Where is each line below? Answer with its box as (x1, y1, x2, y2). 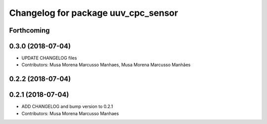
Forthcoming (9, 26, 50, 35)
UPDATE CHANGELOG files (21, 55, 77, 61)
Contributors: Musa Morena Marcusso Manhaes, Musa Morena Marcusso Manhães (21, 62, 191, 68)
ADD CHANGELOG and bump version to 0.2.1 (21, 104, 113, 110)
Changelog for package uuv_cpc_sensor (9, 7, 178, 18)
